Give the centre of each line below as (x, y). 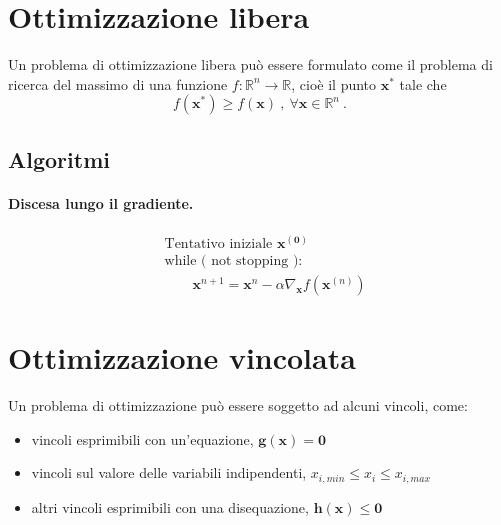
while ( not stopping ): (233, 260)
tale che (423, 83)
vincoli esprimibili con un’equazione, (142, 438)
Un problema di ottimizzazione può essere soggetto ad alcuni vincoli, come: (238, 405)
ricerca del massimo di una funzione (118, 83)
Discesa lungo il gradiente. (101, 202)
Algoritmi (59, 158)
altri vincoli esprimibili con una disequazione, (170, 506)
